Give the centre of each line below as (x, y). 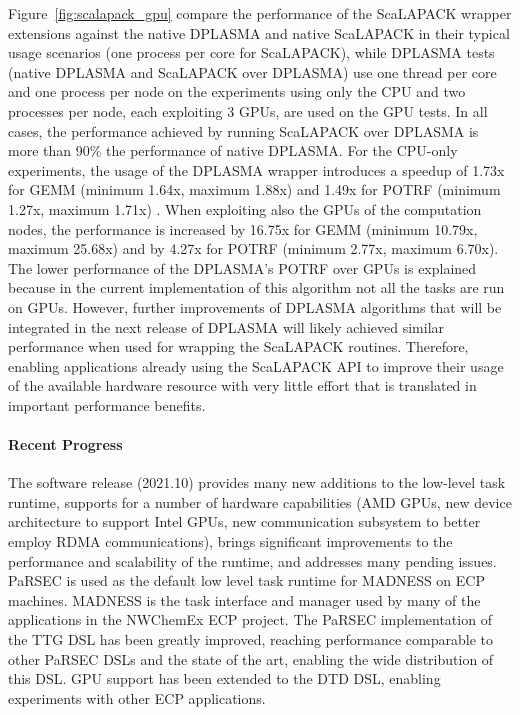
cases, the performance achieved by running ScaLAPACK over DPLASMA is (243, 130)
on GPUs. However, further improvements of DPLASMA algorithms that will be (255, 306)
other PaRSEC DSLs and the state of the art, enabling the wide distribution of (251, 658)
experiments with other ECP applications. (137, 697)
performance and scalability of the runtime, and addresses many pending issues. (252, 560)
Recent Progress (65, 444)
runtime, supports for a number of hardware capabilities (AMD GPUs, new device (260, 501)
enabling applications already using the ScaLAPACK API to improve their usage (256, 365)
